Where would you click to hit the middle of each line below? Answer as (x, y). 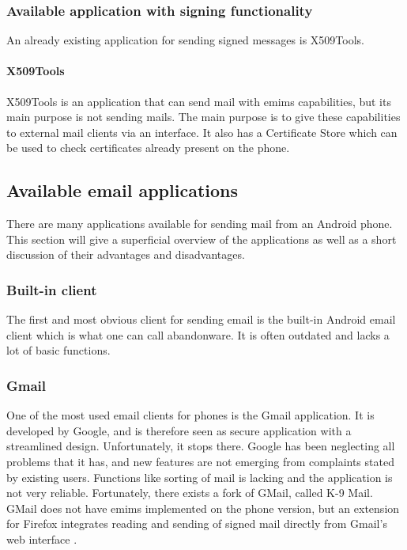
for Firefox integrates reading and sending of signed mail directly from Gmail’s (197, 523)
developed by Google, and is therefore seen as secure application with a (179, 430)
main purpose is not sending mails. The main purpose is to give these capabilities (203, 117)
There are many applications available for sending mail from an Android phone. (200, 224)
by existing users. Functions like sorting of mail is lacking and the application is (200, 477)
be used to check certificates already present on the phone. (148, 148)
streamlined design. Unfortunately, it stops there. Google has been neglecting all (201, 446)
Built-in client (52, 289)
